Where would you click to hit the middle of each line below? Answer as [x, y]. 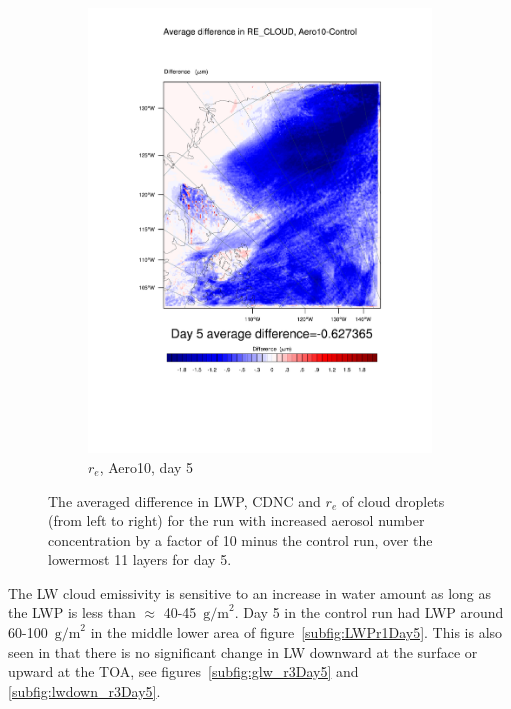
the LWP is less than [72, 612]
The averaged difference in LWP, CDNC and [184, 500]
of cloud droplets [393, 500]
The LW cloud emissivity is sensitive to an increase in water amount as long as [250, 592]
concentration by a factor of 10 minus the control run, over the [240, 539]
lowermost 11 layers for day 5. [140, 559]
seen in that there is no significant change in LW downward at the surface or [243, 651]
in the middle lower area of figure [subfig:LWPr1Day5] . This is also [296, 632]
